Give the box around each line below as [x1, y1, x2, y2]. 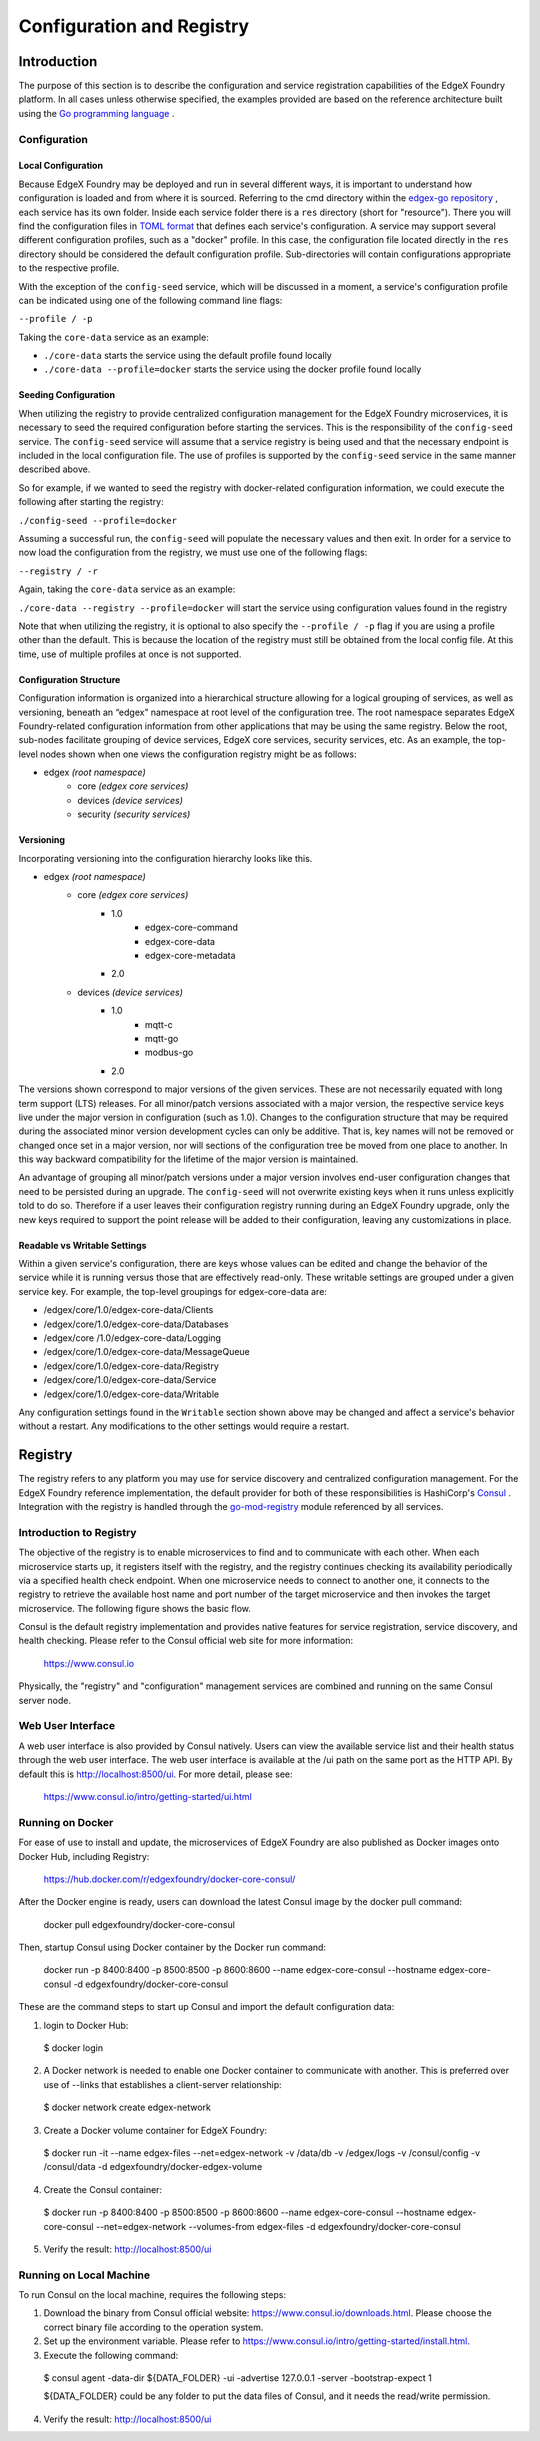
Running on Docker [18, 1815, 114, 1829]
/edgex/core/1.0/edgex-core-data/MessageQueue [43, 1346, 250, 1358]
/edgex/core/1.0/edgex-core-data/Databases [43, 1318, 229, 1330]
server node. [18, 1694, 72, 1706]
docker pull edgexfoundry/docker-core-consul [43, 1918, 235, 1930]
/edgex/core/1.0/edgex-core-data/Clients [43, 1304, 214, 1316]
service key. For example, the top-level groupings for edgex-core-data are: [18, 1285, 327, 1297]
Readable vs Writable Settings [18, 1239, 147, 1251]
